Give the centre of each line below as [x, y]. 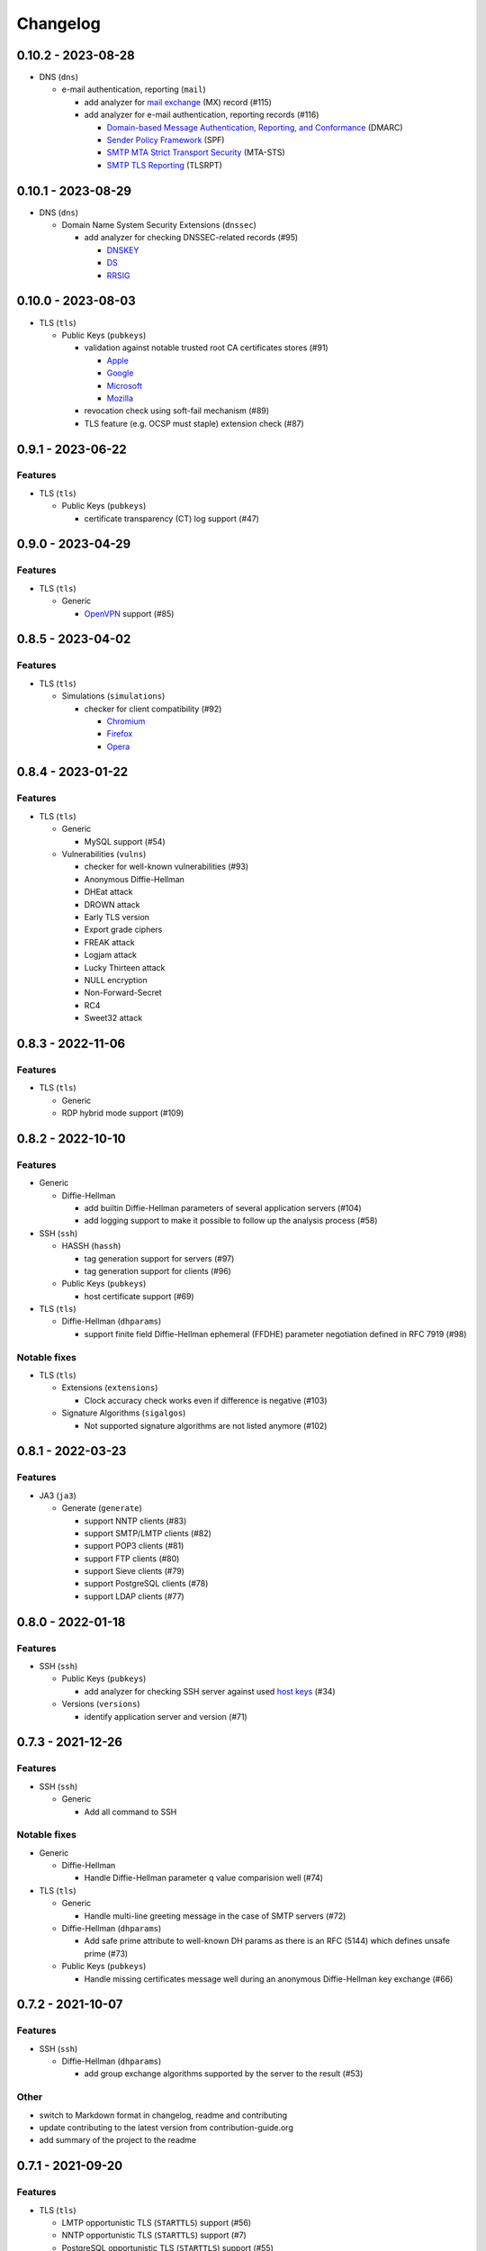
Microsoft [125, 385]
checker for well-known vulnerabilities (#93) [166, 867]
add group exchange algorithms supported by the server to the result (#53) [224, 2074]
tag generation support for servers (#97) [159, 1258]
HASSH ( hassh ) [91, 1246]
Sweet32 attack [113, 1018]
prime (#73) [106, 1953]
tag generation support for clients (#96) [157, 1270]
